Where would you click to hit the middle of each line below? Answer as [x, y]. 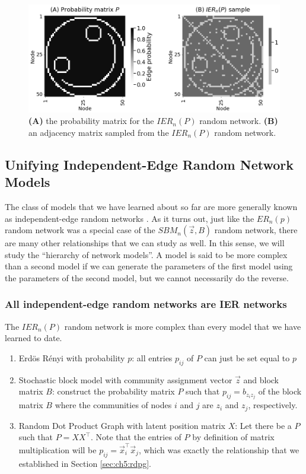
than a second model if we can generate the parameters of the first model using [149, 266]
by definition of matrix [233, 437]
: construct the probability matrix [113, 391]
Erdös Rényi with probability [72, 357]
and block [261, 379]
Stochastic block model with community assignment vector [125, 379]
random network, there [256, 230]
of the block [280, 391]
